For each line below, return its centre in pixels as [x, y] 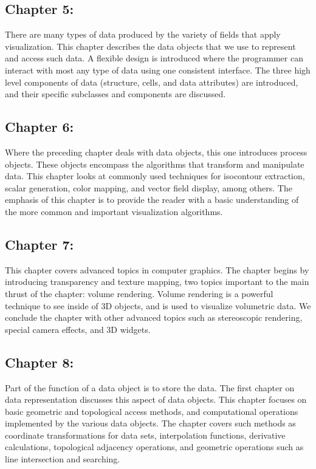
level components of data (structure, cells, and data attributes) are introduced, [152, 82]
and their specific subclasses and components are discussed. [115, 94]
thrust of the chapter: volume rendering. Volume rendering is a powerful [139, 293]
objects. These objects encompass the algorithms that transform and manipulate [155, 164]
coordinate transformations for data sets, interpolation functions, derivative [145, 435]
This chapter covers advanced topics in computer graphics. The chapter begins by [157, 269]
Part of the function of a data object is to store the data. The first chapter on [150, 387]
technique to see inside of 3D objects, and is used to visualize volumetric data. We [158, 305]
